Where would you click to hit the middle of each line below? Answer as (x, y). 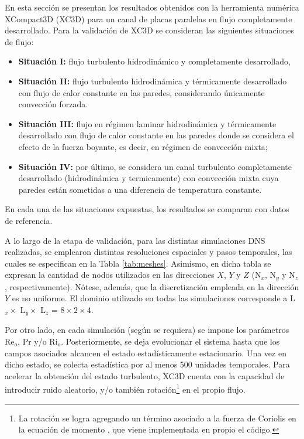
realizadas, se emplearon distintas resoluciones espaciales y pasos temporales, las (148, 252)
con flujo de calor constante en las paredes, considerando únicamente (141, 92)
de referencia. (29, 220)
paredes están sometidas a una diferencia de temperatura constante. (140, 189)
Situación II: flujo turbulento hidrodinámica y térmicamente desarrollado (153, 81)
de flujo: (19, 41)
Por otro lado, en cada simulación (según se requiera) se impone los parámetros (147, 330)
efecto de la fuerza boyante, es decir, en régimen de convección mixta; (143, 146)
